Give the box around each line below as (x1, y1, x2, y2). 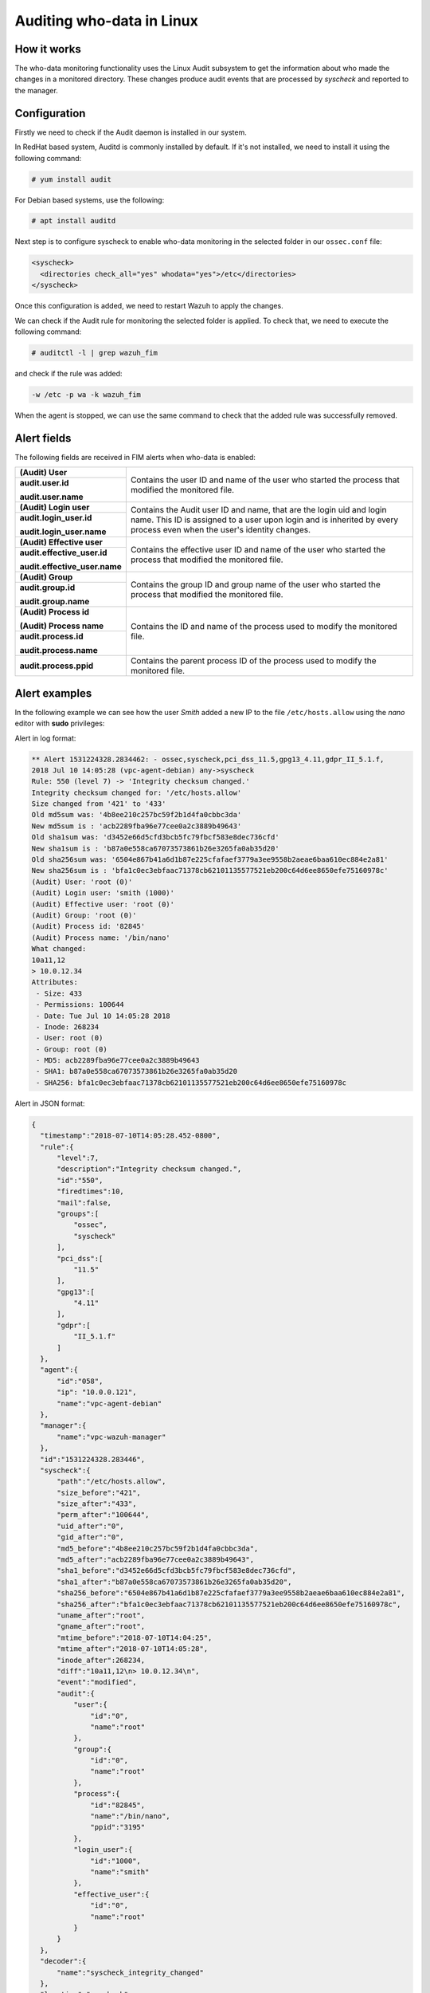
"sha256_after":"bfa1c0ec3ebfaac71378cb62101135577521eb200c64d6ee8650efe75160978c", (57, 1599, 401, 1609)
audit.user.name (19, 491, 84, 502)
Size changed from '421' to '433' (31, 800, 166, 808)
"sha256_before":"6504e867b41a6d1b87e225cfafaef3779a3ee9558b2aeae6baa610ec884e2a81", (57, 1589, 405, 1598)
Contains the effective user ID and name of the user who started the (130, 544, 386, 555)
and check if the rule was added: (14, 368, 123, 378)
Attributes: (31, 977, 79, 987)
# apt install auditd (31, 216, 116, 226)
